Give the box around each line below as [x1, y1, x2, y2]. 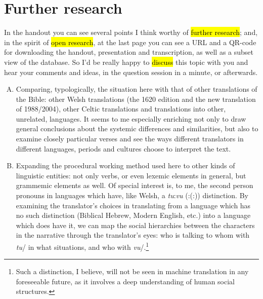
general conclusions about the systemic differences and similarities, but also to [16, 123, 258, 134]
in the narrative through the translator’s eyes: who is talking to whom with [16, 230, 250, 240]
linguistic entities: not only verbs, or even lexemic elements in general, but [16, 170, 246, 180]
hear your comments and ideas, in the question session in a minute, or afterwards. [4, 66, 258, 77]
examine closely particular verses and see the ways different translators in [16, 133, 244, 144]
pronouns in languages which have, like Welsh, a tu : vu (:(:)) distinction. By [16, 190, 248, 201]
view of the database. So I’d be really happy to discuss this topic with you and [4, 56, 248, 67]
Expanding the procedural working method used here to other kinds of [16, 160, 235, 171]
